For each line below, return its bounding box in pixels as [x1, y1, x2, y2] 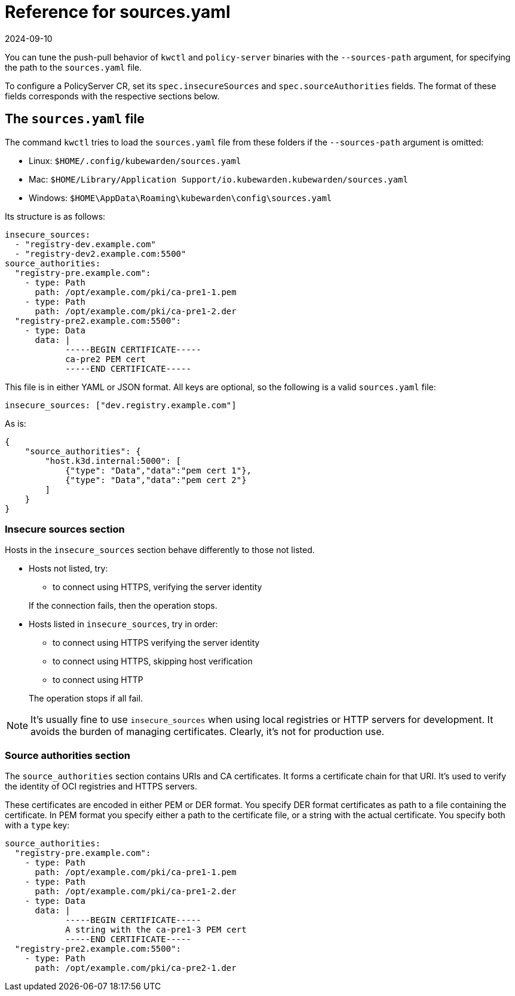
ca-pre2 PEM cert [65, 354, 146, 364]
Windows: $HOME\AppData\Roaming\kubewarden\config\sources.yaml [29, 192, 332, 203]
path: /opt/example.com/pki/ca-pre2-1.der [35, 963, 237, 973]
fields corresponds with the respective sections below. [5, 90, 220, 101]
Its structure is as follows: [5, 211, 106, 221]
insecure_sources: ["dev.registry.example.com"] [5, 400, 237, 410]
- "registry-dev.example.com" [14, 239, 156, 249]
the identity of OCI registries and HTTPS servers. [5, 781, 198, 792]
